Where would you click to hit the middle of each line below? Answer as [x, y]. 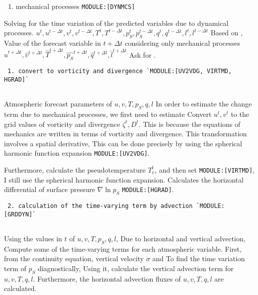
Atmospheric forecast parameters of [58, 104]
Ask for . [142, 54]
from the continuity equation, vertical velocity [74, 258]
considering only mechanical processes [182, 43]
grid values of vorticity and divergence [62, 124]
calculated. [20, 288]
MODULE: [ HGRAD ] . [148, 189]
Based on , [227, 33]
